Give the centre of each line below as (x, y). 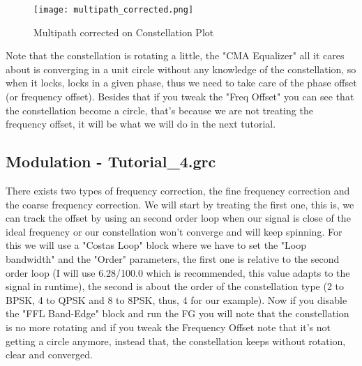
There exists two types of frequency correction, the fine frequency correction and (178, 191)
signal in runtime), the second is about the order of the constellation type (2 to (175, 286)
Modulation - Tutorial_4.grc (111, 161)
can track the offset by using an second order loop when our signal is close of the (178, 218)
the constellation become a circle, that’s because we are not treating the (159, 110)
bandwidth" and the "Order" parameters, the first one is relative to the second (173, 258)
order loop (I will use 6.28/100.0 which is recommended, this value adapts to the (178, 272)
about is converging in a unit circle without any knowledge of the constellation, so (181, 69)
